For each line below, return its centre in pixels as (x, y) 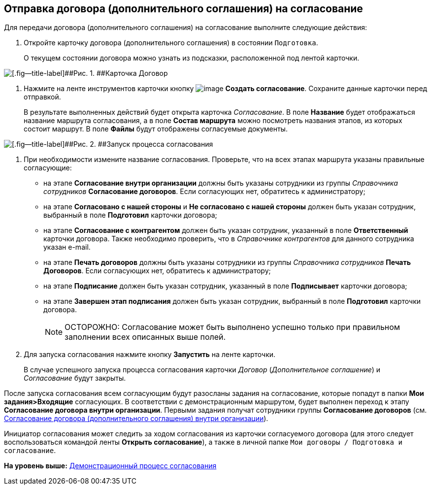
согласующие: (48, 168)
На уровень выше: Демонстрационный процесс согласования (110, 466)
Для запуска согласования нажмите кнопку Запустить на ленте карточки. (150, 355)
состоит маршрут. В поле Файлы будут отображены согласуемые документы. (156, 129)
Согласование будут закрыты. (75, 378)
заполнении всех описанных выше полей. (145, 337)
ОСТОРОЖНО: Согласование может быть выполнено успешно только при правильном (232, 327)
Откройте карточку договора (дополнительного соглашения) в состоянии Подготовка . (171, 43)
